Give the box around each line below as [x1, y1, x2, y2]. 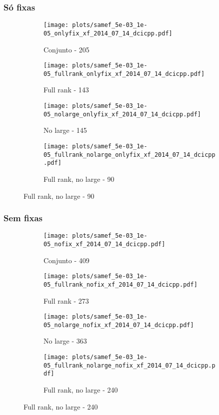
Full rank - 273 [43, 295, 89, 306]
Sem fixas [3, 212, 42, 224]
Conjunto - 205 [43, 44, 89, 54]
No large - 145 [43, 125, 87, 135]
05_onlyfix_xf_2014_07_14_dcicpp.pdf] [43, 29, 172, 37]
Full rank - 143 [43, 84, 89, 95]
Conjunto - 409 [43, 255, 89, 265]
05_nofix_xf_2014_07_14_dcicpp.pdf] [43, 240, 165, 248]
